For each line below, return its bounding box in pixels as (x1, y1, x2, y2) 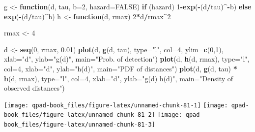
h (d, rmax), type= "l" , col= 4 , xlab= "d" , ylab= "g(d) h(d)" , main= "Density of (4, 73, 233, 83)
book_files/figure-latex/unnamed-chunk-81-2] (4, 111, 155, 119)
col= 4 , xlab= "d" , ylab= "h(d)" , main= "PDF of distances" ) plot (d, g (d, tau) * (4, 63, 237, 73)
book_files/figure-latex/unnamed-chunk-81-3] (4, 121, 155, 129)
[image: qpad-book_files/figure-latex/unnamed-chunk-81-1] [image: (4, 101, 228, 109)
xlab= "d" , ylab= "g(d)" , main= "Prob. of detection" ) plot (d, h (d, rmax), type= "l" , (4, 54, 250, 64)
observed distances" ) (4, 83, 65, 93)
